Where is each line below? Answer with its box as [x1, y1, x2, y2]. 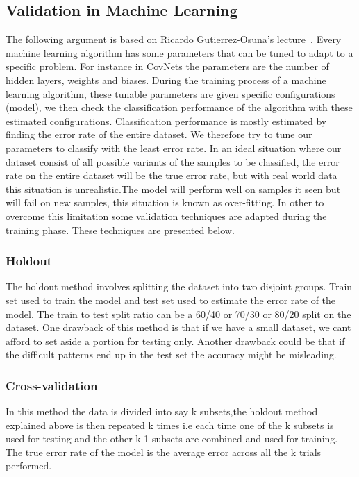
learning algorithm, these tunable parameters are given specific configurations [6, 86, 335, 101]
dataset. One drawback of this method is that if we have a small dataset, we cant [6, 320, 351, 335]
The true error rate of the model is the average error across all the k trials [6, 444, 322, 459]
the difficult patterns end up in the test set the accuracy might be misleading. [6, 347, 337, 362]
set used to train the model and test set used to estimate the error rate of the [6, 292, 336, 307]
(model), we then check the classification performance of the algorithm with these [6, 100, 353, 115]
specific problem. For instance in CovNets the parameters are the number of [6, 59, 329, 74]
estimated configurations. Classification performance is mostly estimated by [6, 113, 327, 128]
